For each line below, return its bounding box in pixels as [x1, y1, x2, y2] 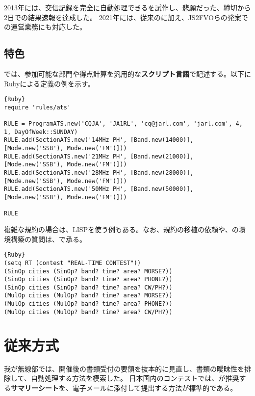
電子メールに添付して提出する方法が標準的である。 [72, 382, 237, 393]
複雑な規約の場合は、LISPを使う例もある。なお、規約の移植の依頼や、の [4, 224, 239, 235]
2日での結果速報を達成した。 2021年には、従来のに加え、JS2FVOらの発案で [4, 12, 248, 22]
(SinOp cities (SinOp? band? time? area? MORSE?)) [4, 267, 173, 275]
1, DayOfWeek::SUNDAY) [4, 128, 78, 135]
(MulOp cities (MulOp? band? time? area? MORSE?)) [4, 292, 173, 299]
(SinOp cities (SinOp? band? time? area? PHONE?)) [4, 276, 173, 283]
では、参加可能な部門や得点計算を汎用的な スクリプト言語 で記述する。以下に [4, 68, 251, 79]
